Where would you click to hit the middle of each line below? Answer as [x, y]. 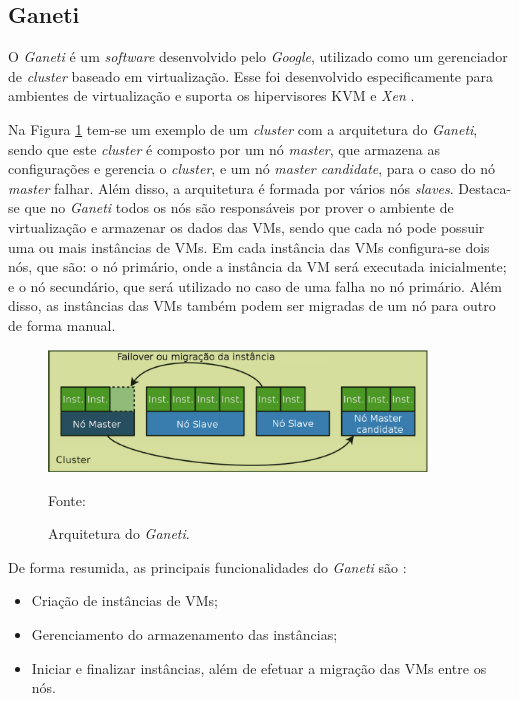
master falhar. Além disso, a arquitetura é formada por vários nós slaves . [231, 187]
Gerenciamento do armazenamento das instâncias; [184, 633]
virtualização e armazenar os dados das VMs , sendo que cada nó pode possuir [246, 226]
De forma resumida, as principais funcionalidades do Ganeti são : [207, 566]
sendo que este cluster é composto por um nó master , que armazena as [224, 148]
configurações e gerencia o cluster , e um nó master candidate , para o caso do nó [252, 168]
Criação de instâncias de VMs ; [124, 600]
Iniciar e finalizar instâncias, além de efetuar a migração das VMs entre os [259, 667]
